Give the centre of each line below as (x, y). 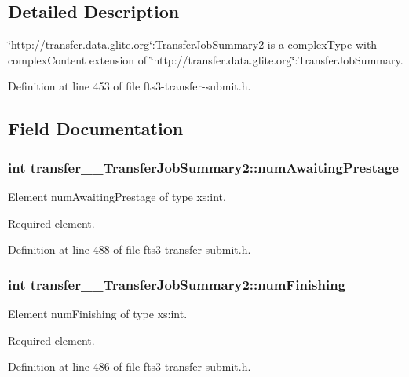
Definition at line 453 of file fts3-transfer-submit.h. (130, 86)
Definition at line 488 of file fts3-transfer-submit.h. (130, 249)
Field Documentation (96, 128)
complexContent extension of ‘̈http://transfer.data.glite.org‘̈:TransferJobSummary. (206, 59)
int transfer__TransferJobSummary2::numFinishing (177, 284)
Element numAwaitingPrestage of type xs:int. (117, 196)
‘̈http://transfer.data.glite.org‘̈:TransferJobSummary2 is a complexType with (193, 44)
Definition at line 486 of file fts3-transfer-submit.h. (130, 366)
